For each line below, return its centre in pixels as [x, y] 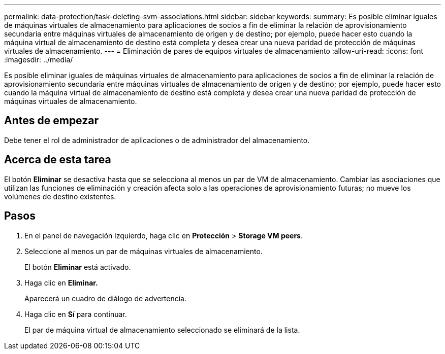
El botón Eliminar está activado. [78, 267]
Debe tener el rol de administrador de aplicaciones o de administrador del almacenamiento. [157, 140]
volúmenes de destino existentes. [60, 196]
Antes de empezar [51, 121]
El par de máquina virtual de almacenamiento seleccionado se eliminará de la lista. [162, 330]
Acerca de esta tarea [58, 160]
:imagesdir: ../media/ [39, 60]
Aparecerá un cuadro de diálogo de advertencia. [106, 298]
